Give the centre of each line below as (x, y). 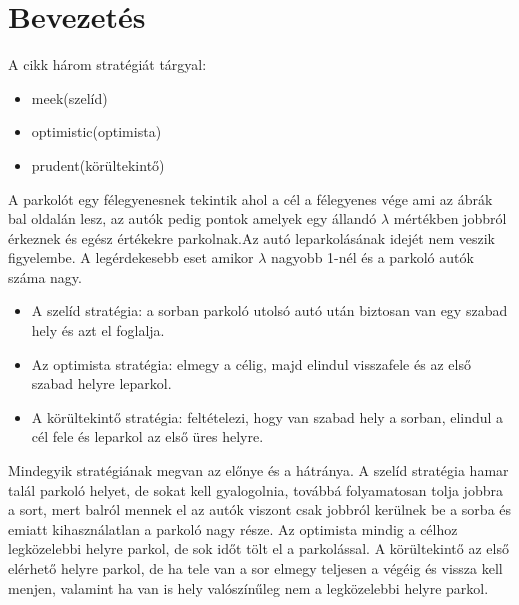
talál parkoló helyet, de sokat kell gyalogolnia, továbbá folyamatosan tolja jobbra (255, 489)
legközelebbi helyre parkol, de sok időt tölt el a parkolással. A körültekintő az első (258, 548)
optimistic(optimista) (96, 131)
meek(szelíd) (69, 97)
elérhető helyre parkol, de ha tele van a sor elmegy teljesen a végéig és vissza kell (255, 568)
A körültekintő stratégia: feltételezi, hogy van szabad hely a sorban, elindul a (267, 416)
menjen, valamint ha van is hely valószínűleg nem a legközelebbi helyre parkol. (248, 587)
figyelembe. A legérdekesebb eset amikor (131, 257)
